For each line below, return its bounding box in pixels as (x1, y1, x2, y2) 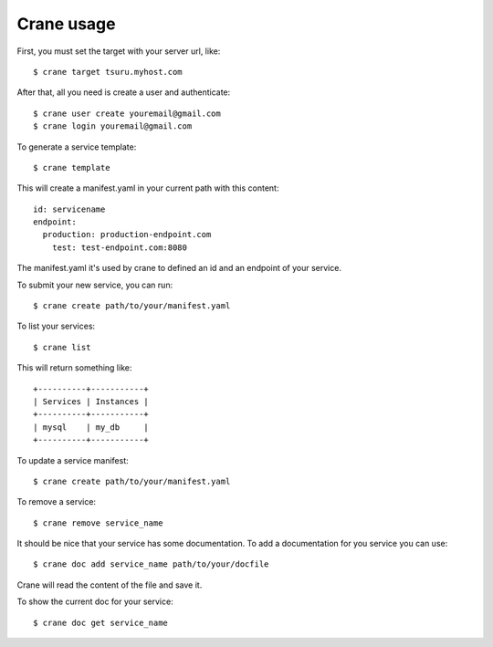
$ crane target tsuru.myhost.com (33, 67, 183, 77)
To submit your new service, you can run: (16, 279, 173, 290)
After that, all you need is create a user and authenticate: (16, 87, 231, 98)
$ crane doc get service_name (33, 617, 169, 628)
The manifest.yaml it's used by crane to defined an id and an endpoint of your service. (16, 263, 342, 274)
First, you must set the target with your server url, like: (16, 46, 221, 57)
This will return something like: (16, 362, 132, 373)
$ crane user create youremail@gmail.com (33, 108, 221, 119)
